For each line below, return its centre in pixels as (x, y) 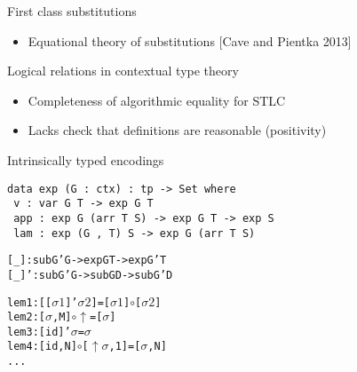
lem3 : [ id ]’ (39, 332)
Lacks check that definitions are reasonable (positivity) (177, 130)
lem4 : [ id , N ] (42, 347)
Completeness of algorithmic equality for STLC (157, 100)
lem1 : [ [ (30, 302)
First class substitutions (72, 11)
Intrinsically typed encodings (86, 159)
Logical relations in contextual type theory (123, 71)
